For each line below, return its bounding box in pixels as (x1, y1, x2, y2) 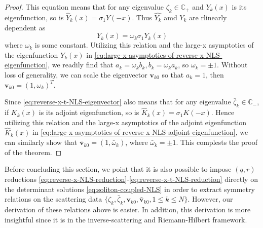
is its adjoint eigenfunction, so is (39, 107, 139, 118)
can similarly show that (5, 137, 78, 147)
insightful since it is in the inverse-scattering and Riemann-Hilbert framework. (5, 214, 247, 224)
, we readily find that (48, 59, 114, 70)
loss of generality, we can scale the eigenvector (5, 69, 147, 80)
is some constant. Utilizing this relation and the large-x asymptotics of (34, 40, 254, 50)
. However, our (187, 194, 233, 204)
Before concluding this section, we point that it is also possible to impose (5, 164, 232, 174)
